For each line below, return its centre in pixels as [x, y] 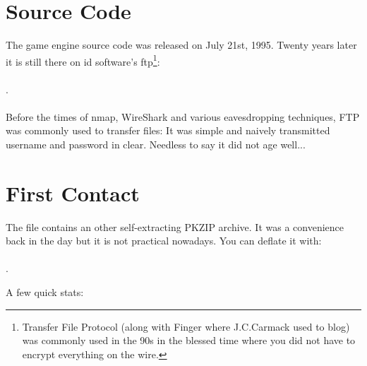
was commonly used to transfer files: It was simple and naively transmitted [168, 130]
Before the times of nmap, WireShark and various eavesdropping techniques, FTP [183, 116]
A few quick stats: [45, 292]
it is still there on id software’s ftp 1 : [83, 60]
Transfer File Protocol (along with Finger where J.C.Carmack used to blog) [186, 326]
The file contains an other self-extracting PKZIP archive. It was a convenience [175, 226]
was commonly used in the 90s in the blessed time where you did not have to [189, 340]
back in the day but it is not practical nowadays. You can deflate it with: [164, 241]
